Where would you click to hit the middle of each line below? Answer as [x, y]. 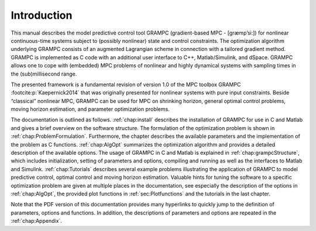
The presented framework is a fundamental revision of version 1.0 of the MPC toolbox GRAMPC [126, 84]
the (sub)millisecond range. [44, 74]
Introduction [42, 15]
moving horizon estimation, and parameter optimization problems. [90, 109]
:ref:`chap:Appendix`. [37, 221]
